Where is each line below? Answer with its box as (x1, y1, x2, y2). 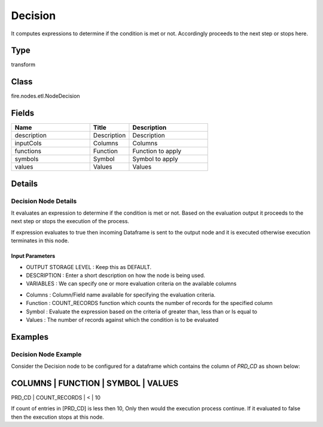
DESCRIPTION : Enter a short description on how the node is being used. (26, 272, 206, 279)
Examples (11, 332, 49, 342)
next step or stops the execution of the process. (11, 218, 130, 225)
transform (11, 61, 36, 68)
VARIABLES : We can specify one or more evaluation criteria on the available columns (26, 280, 237, 287)
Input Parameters (11, 252, 56, 260)
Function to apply (132, 147, 182, 155)
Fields (11, 108, 35, 118)
